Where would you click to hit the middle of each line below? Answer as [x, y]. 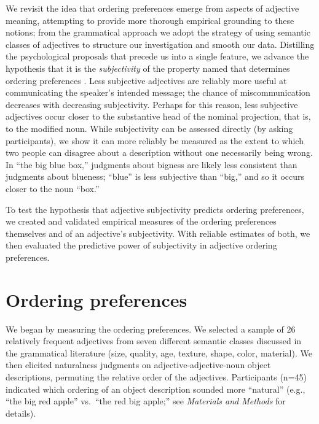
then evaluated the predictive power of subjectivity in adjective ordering [141, 245]
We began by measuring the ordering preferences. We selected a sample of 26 [151, 329]
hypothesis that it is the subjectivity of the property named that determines [148, 68]
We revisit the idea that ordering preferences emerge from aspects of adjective [152, 8]
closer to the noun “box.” [53, 188]
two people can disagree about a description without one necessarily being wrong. [159, 152]
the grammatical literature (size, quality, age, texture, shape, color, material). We [159, 353]
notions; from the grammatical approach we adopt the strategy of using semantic [158, 32]
